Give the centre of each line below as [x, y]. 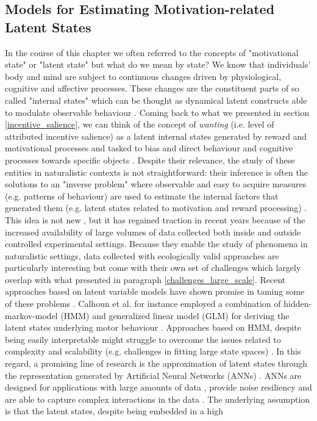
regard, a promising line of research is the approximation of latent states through [156, 363]
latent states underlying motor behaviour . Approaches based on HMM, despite [153, 327]
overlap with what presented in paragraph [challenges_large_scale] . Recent [145, 279]
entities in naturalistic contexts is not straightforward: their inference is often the [156, 172]
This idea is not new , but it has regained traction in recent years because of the [155, 219]
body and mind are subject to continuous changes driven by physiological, [143, 76]
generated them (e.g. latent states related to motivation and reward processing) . [156, 208]
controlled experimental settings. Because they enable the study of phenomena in [156, 244]
